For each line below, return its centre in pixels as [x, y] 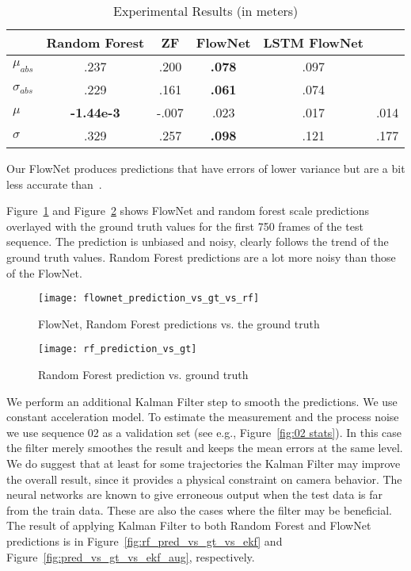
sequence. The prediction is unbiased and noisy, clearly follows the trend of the [198, 241]
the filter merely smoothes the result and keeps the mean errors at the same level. [205, 448]
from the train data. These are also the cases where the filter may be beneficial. [199, 510]
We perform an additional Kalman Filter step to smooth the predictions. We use [202, 401]
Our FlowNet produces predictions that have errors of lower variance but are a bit [206, 168]
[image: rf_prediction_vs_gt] [118, 349]
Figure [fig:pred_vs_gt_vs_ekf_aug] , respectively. [131, 556]
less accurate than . [54, 184]
